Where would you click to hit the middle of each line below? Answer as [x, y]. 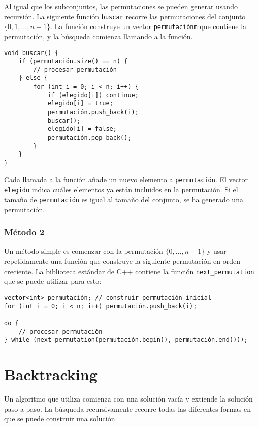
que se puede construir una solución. [61, 419]
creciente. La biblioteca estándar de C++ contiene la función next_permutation [129, 271]
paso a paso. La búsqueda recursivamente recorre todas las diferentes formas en [127, 408]
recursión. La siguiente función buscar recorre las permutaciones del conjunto [125, 16]
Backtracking [51, 374]
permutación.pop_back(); [89, 138]
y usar [217, 251]
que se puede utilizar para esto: [53, 281]
